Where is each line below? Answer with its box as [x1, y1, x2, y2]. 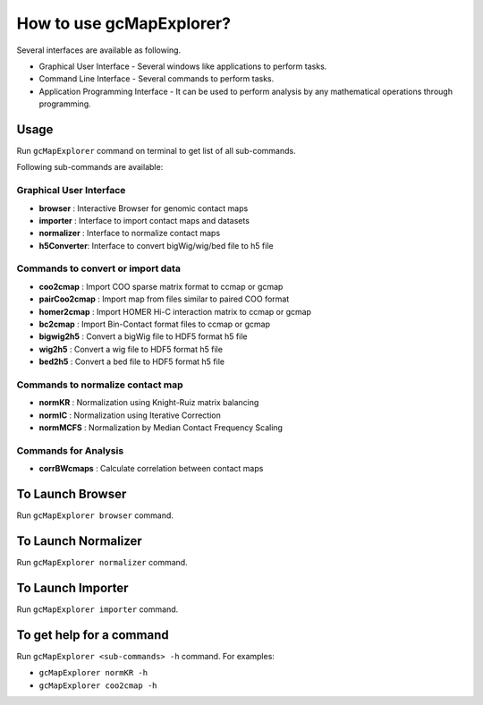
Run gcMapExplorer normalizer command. [16, 557, 188, 568]
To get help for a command [16, 627, 169, 642]
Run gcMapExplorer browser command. [16, 510, 174, 521]
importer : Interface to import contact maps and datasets [38, 215, 250, 225]
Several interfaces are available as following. [16, 45, 182, 55]
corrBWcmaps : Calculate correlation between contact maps [38, 463, 264, 474]
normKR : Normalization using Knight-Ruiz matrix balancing [38, 397, 259, 408]
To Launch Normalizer [16, 533, 142, 548]
